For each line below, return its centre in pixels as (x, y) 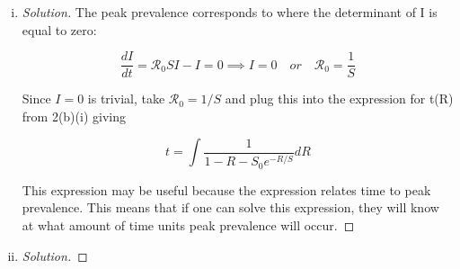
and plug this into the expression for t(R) (339, 99)
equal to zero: (59, 29)
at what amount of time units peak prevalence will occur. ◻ (188, 225)
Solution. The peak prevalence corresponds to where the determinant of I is (230, 12)
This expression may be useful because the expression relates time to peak (226, 189)
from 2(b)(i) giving (74, 116)
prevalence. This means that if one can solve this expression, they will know (230, 207)
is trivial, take (126, 99)
